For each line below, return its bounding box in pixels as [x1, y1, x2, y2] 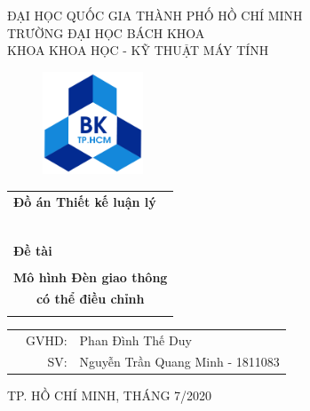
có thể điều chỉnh [36, 289, 145, 308]
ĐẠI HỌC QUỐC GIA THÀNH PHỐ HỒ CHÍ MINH [7, 6, 303, 24]
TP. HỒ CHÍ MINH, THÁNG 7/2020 [7, 386, 212, 405]
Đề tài [13, 241, 52, 259]
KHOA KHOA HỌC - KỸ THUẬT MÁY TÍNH [7, 41, 269, 59]
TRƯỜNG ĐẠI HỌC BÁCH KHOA [7, 23, 205, 42]
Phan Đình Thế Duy [79, 330, 192, 349]
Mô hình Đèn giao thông [13, 267, 168, 286]
